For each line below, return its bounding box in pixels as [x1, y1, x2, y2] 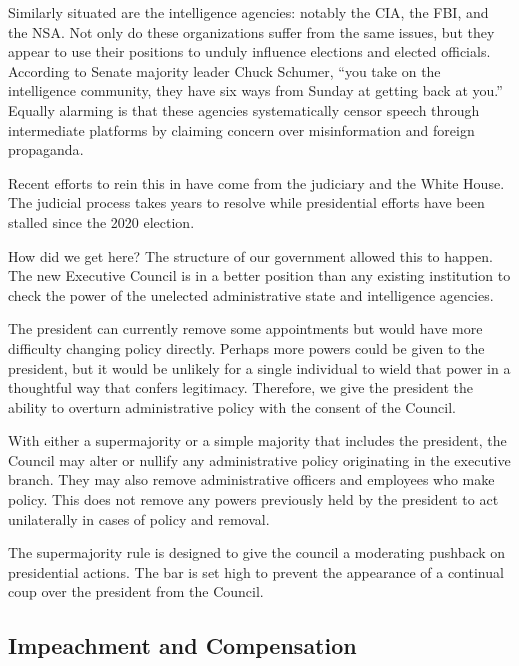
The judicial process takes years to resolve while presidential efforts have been [8, 192, 485, 213]
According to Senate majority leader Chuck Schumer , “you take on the [8, 60, 441, 81]
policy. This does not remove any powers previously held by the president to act [8, 489, 499, 510]
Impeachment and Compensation [8, 630, 357, 661]
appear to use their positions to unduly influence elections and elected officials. [8, 41, 491, 62]
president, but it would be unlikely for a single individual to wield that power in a [8, 357, 511, 378]
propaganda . [8, 139, 84, 160]
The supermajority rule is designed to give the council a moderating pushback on [8, 542, 506, 563]
